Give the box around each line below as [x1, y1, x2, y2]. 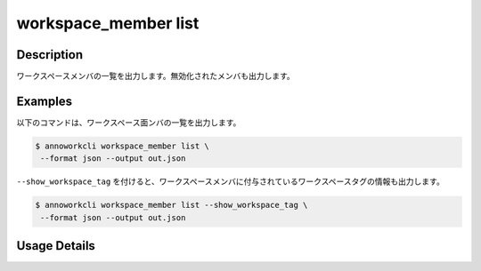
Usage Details [16, 238, 95, 253]
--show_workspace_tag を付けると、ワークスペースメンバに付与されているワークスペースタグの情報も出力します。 [16, 176, 444, 187]
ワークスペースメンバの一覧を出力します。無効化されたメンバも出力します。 [16, 71, 296, 82]
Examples [16, 93, 73, 108]
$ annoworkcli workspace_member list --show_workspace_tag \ [35, 200, 308, 211]
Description [16, 47, 84, 62]
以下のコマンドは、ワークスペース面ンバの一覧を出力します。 [16, 116, 241, 128]
